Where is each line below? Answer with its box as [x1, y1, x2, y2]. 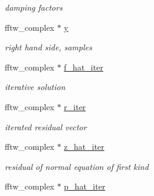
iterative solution [5, 81, 65, 93]
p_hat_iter [64, 180, 106, 192]
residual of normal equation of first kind [5, 160, 149, 172]
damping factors [5, 1, 63, 13]
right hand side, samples [5, 41, 92, 53]
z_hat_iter [64, 140, 104, 153]
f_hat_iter [64, 60, 103, 73]
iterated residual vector [5, 120, 87, 133]
